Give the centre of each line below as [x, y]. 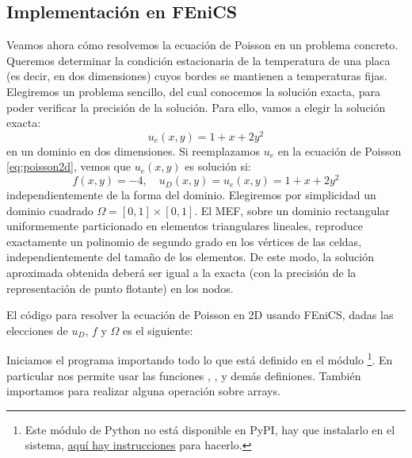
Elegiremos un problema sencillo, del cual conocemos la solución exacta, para [193, 91]
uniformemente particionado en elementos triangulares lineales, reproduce [185, 226]
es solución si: [218, 166]
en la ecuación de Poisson [340, 150]
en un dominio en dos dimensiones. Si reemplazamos [133, 150]
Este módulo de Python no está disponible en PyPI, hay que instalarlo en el [210, 429]
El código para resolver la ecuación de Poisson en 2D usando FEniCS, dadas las [200, 315]
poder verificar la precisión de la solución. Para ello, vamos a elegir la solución [196, 107]
